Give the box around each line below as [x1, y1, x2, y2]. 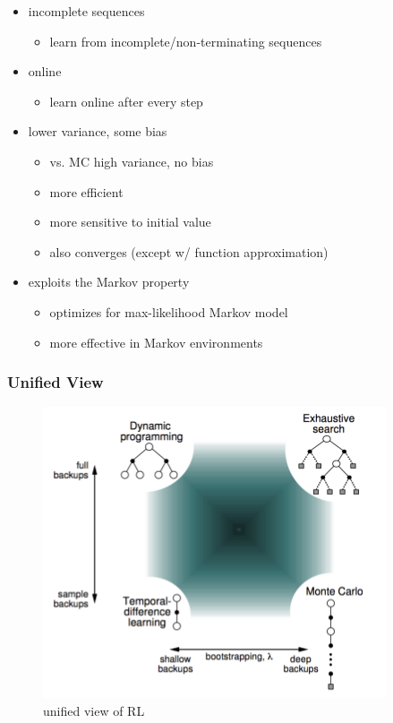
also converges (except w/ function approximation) [49, 242, 329, 261]
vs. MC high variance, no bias [49, 151, 214, 170]
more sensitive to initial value [49, 212, 211, 231]
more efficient [49, 182, 124, 201]
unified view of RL [43, 701, 145, 719]
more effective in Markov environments [49, 332, 263, 351]
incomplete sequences [28, 2, 145, 20]
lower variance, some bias [28, 122, 167, 141]
